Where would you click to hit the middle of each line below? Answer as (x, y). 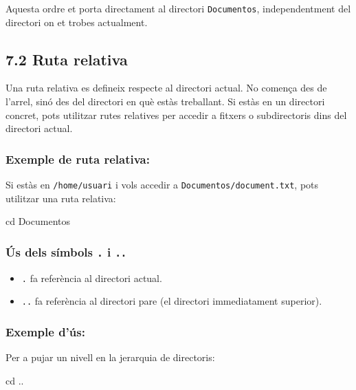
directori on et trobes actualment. (77, 22)
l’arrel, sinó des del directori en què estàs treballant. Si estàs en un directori (165, 101)
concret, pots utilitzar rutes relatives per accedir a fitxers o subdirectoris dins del (176, 115)
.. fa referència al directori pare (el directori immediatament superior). (172, 301)
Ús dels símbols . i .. (66, 251)
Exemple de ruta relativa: (78, 159)
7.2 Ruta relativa (67, 59)
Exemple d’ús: (45, 331)
